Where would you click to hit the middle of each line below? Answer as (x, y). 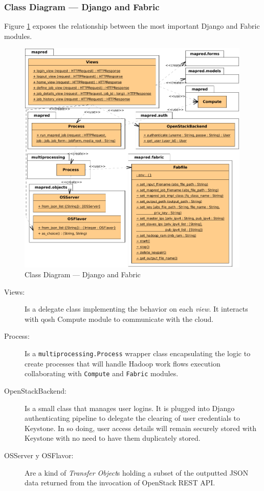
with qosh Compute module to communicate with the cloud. (119, 319)
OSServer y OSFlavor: (39, 455)
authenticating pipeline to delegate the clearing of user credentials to (133, 418)
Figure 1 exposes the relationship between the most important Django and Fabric (132, 26)
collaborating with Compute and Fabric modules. (102, 373)
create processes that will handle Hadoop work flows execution (123, 363)
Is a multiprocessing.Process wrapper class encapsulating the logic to (138, 353)
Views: (15, 291)
